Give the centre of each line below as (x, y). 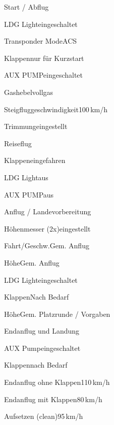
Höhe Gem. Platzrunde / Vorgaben (57, 314)
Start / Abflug (26, 7)
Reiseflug (18, 143)
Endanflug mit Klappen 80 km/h (53, 399)
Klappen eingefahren (35, 160)
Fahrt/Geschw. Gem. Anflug (47, 246)
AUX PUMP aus (29, 194)
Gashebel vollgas (29, 92)
